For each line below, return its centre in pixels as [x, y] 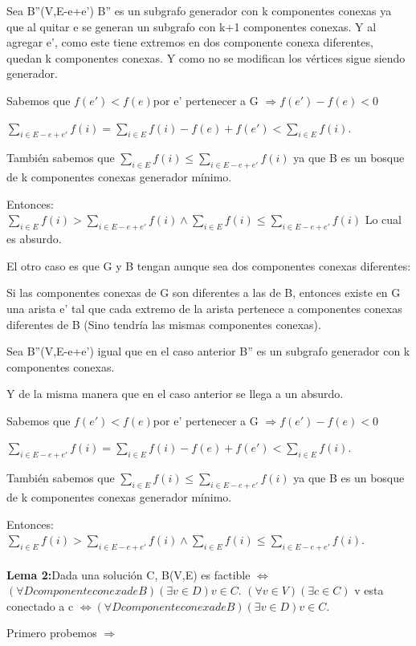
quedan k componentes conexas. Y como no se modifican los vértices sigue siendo [206, 57]
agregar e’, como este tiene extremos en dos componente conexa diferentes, [190, 42]
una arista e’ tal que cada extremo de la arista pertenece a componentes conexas [204, 308]
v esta [369, 590]
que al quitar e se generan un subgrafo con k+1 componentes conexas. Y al [192, 26]
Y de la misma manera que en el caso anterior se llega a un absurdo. [175, 394]
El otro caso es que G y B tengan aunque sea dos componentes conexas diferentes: [209, 265]
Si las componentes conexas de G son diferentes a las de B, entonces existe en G [204, 293]
